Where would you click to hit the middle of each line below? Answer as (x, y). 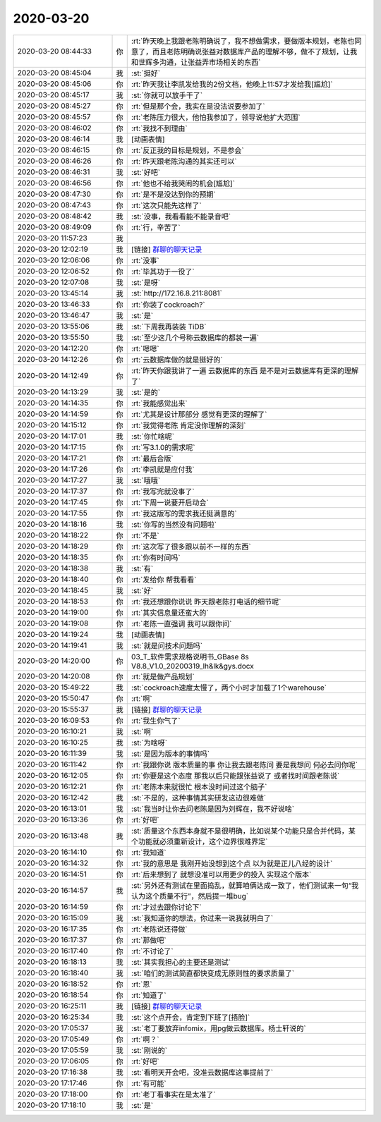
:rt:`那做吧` (149, 940)
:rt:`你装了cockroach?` (168, 305)
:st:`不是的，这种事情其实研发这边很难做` (199, 798)
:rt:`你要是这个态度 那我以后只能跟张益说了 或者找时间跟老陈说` (235, 776)
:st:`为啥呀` (149, 743)
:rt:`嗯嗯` (145, 348)
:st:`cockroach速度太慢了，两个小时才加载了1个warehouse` (229, 688)
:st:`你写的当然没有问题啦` (174, 524)
